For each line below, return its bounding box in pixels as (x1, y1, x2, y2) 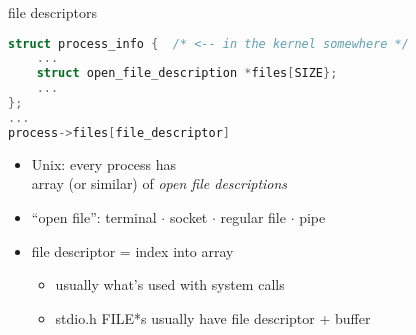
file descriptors (8, 2, 97, 22)
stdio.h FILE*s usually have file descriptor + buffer (55, 307, 371, 328)
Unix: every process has (31, 153, 176, 174)
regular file (220, 206, 286, 227)
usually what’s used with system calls (55, 274, 285, 295)
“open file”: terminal (31, 206, 157, 227)
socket (169, 206, 208, 227)
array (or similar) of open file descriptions (31, 173, 288, 194)
